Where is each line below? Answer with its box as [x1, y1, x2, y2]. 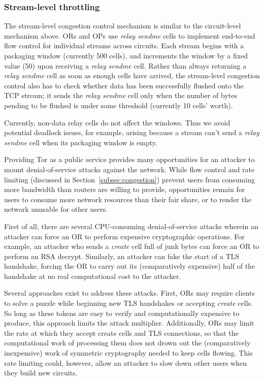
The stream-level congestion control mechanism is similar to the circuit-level [4, 20, 241, 31]
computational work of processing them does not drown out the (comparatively [4, 337, 251, 348]
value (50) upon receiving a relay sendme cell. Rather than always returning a [4, 60, 247, 71]
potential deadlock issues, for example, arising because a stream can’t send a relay [4, 127, 259, 138]
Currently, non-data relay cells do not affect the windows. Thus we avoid [4, 117, 230, 128]
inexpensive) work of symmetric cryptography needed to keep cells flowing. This [4, 347, 253, 358]
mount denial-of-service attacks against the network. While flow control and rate [4, 164, 255, 174]
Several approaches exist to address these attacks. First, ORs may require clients [4, 288, 255, 298]
